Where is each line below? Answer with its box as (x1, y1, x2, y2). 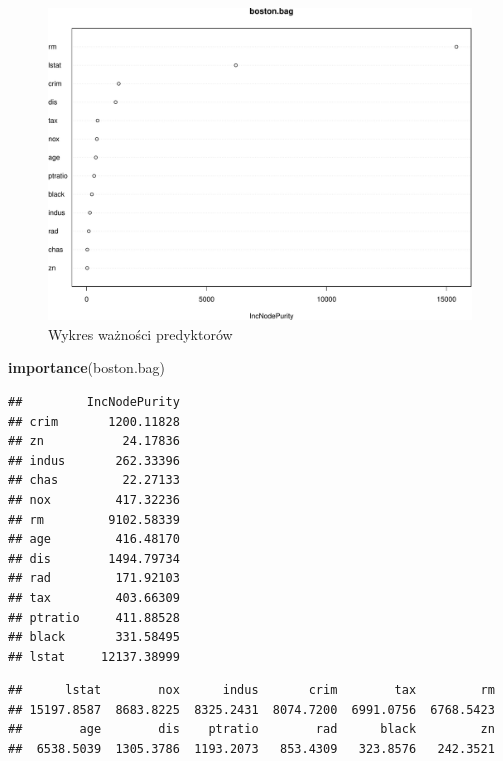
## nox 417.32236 (8, 492, 180, 507)
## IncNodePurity (8, 394, 180, 409)
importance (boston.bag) (8, 357, 166, 378)
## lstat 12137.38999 (8, 649, 180, 664)
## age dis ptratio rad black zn (8, 722, 495, 737)
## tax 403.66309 (8, 590, 180, 605)
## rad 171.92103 (8, 571, 180, 586)
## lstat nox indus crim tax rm (8, 683, 495, 698)
